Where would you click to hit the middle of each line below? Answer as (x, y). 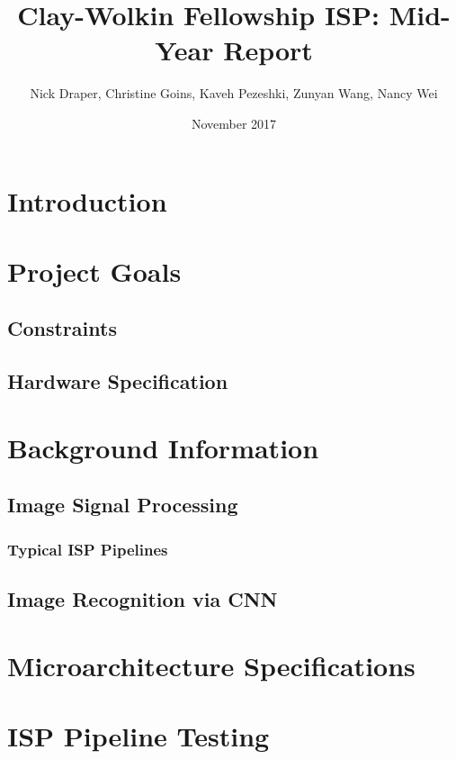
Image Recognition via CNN (143, 599)
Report (268, 50)
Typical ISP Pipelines (88, 549)
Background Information (163, 447)
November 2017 (234, 123)
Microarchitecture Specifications (211, 665)
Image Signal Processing (123, 505)
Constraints (62, 328)
